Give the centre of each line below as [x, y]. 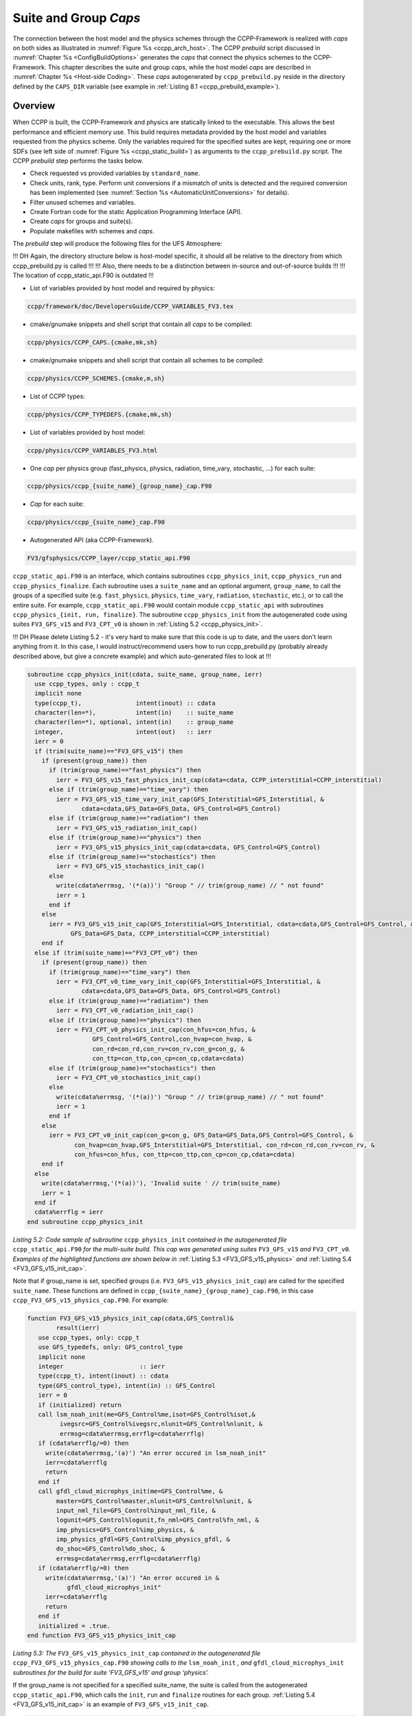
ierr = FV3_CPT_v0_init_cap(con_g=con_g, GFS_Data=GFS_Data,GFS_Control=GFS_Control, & [201, 1135]
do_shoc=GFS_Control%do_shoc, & [110, 1549]
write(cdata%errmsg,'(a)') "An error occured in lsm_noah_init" [156, 1453]
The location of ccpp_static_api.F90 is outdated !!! [83, 275]
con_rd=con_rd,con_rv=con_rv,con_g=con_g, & [169, 1049]
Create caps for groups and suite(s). [81, 221]
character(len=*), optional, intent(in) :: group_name [134, 722]
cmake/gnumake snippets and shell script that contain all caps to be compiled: [141, 324]
